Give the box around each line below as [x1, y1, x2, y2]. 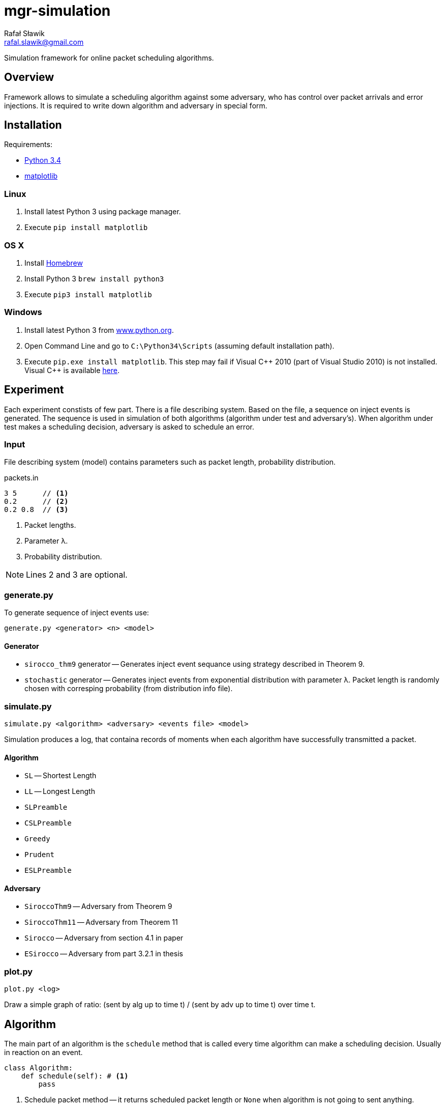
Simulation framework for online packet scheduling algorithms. [4, 53, 214, 62]
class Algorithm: [4, 1064, 73, 1072]
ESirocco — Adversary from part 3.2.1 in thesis [24, 949, 183, 958]
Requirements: [4, 140, 52, 149]
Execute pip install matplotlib [24, 223, 148, 232]
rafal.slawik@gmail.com [4, 37, 84, 46]
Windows [4, 307, 42, 318]
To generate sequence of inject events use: [4, 608, 149, 617]
